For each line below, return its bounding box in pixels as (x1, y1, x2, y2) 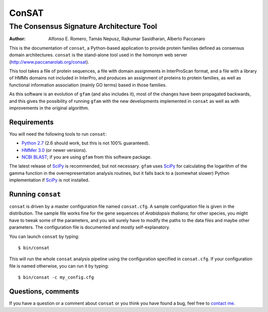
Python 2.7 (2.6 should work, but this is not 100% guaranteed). (21, 140, 150, 146)
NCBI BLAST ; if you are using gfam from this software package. (21, 154, 152, 160)
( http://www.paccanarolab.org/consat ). (9, 59, 89, 65)
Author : (9, 36, 26, 42)
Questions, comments (9, 287, 79, 296)
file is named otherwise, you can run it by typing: (9, 263, 109, 269)
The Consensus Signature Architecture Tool (9, 22, 157, 31)
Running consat (9, 190, 61, 198)
